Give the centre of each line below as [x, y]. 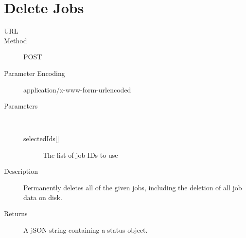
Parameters [21, 106]
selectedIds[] [41, 138]
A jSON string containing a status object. [86, 229]
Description [21, 171]
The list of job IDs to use [80, 155]
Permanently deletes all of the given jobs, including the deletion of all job [133, 188]
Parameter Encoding [35, 73]
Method [16, 40]
